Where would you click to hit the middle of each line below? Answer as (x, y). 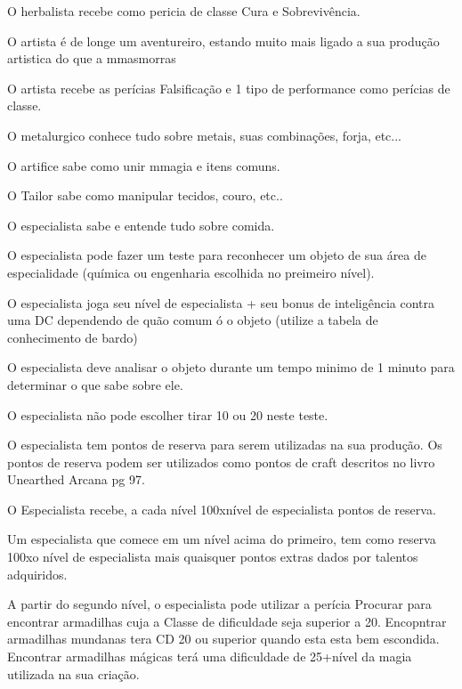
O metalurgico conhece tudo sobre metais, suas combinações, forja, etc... (205, 135)
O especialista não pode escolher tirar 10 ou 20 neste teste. (168, 414)
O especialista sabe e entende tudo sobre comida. (141, 225)
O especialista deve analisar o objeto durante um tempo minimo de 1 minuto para (231, 367)
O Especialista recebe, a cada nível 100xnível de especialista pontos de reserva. (222, 509)
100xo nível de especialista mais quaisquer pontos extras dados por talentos (213, 557)
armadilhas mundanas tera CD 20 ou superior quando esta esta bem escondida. (223, 639)
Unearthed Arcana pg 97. (76, 479)
